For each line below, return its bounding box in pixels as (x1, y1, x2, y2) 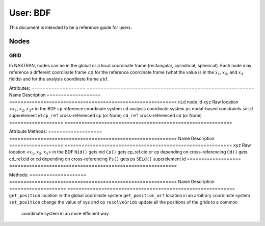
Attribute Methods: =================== (9, 128, 103, 134)
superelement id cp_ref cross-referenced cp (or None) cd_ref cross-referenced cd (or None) (9, 113, 202, 119)
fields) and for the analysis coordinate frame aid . (9, 76, 109, 82)
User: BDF (9, 7, 51, 18)
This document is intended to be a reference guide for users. (9, 25, 132, 30)
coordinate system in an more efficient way (21, 210, 109, 216)
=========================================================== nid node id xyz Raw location (9, 99, 238, 105)
